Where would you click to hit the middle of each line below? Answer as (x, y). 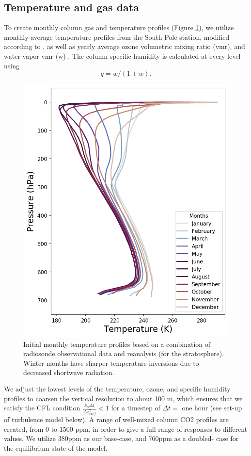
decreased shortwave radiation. (69, 372)
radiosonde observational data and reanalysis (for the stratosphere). (124, 353)
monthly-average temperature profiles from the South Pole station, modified (117, 37)
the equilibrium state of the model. (56, 448)
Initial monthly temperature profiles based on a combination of (117, 344)
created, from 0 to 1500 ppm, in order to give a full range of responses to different (126, 429)
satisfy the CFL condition (42, 408)
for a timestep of (136, 408)
